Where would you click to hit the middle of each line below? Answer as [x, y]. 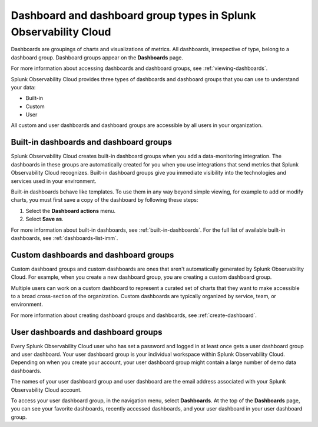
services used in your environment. [54, 181]
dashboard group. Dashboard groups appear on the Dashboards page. [97, 57]
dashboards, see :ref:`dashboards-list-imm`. [64, 238]
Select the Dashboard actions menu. [71, 211]
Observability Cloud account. [46, 390]
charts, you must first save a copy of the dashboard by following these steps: [105, 200]
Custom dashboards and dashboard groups [92, 255]
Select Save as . [45, 219]
